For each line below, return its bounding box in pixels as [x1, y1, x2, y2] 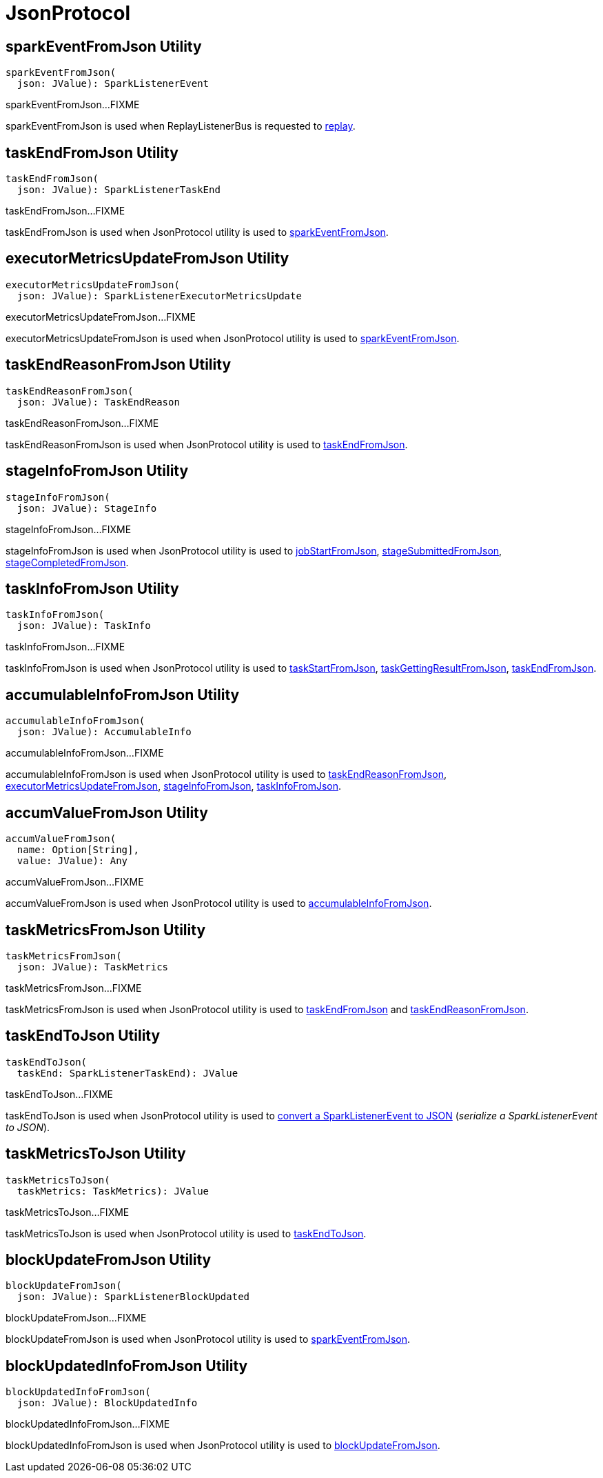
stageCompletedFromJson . [6, 556, 129, 568]
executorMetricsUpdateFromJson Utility [6, 250, 289, 268]
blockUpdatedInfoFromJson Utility [6, 1357, 248, 1375]
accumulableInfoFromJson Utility [6, 686, 240, 703]
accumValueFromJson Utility [6, 803, 208, 821]
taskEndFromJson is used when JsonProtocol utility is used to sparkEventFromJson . [6, 226, 389, 239]
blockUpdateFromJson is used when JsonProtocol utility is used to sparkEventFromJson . [6, 1333, 411, 1346]
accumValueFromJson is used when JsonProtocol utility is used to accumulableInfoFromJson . [6, 897, 432, 910]
